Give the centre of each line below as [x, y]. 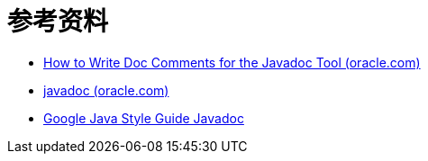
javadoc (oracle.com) [106, 90]
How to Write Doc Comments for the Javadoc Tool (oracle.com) [232, 62]
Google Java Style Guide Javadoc [144, 118]
